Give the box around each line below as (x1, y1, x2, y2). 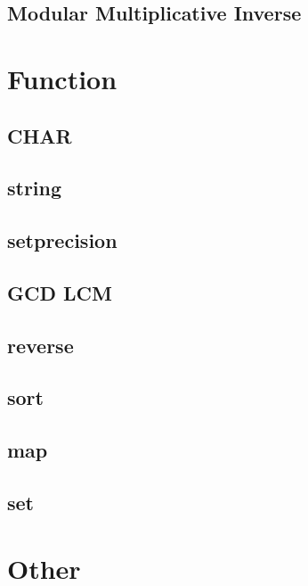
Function (7, 60, 118, 96)
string (7, 174, 62, 202)
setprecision (7, 227, 118, 254)
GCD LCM (7, 278, 112, 306)
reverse (7, 331, 74, 359)
